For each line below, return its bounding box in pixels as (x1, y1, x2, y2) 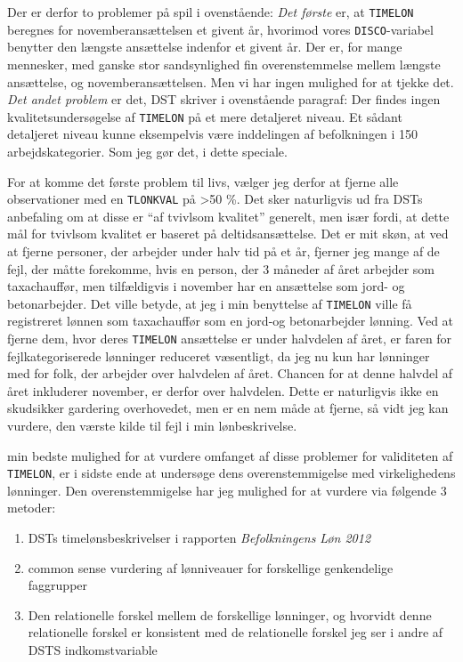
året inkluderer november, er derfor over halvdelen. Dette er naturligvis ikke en (7, 381, 439, 400)
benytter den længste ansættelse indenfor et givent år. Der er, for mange (7, 37, 402, 56)
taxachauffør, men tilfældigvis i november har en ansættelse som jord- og (7, 277, 405, 295)
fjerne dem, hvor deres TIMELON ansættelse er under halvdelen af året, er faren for (7, 329, 452, 347)
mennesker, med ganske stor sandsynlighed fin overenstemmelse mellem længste (7, 54, 441, 73)
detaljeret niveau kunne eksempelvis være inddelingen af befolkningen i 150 (7, 125, 418, 143)
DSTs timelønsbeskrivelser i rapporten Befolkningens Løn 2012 (28, 529, 371, 547)
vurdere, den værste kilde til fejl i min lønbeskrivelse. (7, 416, 297, 435)
